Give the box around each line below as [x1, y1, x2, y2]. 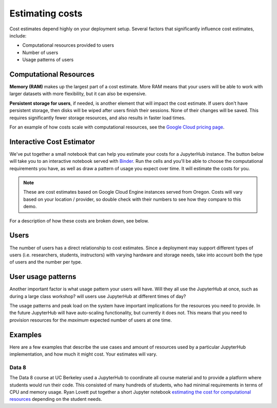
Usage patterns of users [22, 57, 74, 63]
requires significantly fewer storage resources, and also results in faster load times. [9, 115, 186, 121]
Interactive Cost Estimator [9, 137, 95, 146]
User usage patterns [9, 272, 76, 281]
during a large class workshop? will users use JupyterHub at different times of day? [9, 293, 186, 299]
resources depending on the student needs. [9, 396, 103, 402]
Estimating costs [9, 8, 83, 19]
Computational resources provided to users [22, 42, 114, 48]
